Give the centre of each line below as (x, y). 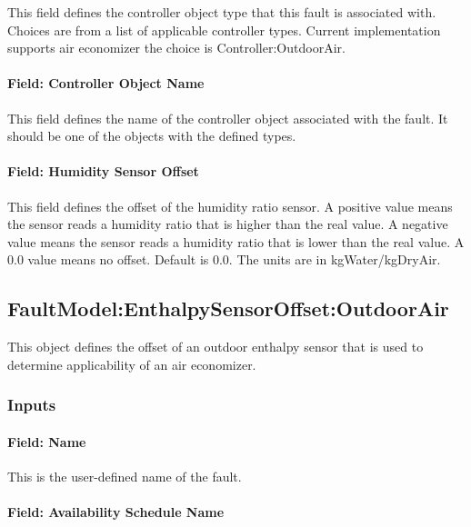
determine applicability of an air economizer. (132, 364)
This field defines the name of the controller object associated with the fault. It (228, 118)
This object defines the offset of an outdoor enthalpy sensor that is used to (215, 347)
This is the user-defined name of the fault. (125, 476)
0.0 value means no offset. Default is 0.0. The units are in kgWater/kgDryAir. (224, 259)
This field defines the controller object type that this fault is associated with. (222, 12)
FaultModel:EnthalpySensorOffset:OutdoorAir (228, 308)
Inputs (32, 405)
